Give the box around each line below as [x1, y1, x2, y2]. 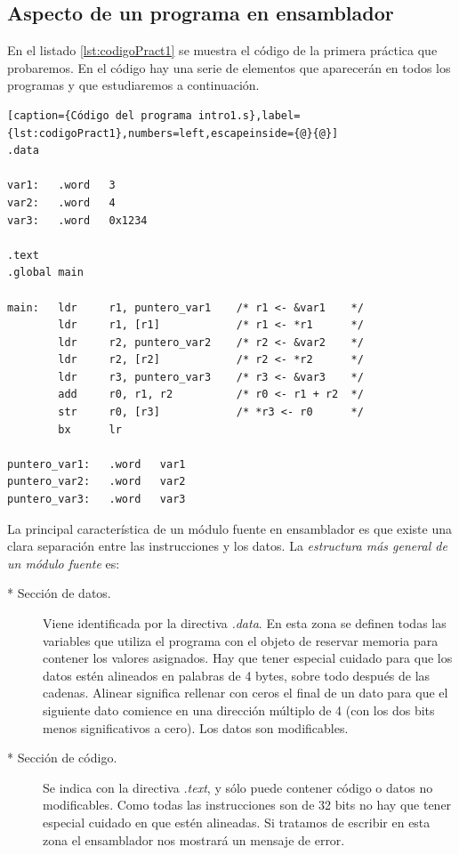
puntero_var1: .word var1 [7, 457, 186, 471]
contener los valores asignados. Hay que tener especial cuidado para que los [43, 649, 453, 667]
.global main [7, 266, 84, 279]
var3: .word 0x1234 [7, 214, 148, 227]
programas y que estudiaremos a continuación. [7, 76, 260, 94]
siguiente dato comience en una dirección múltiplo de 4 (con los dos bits [43, 700, 435, 719]
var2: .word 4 [7, 196, 116, 209]
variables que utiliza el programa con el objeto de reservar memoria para [43, 631, 439, 649]
